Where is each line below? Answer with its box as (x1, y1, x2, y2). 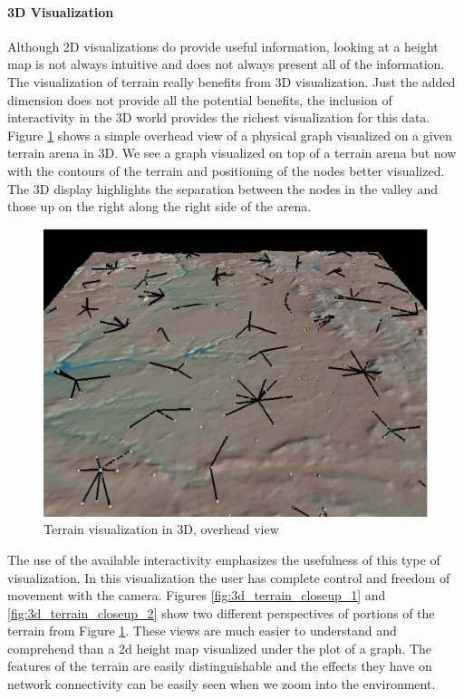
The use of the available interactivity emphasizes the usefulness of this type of (7, 549, 440, 568)
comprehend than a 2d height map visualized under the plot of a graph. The (7, 638, 432, 657)
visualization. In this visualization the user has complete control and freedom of (7, 568, 450, 587)
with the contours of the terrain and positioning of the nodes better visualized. (7, 160, 445, 180)
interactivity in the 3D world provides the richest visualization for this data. (7, 108, 430, 127)
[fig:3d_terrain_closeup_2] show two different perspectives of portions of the (7, 603, 435, 622)
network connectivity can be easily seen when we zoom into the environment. (7, 675, 436, 694)
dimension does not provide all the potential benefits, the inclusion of (7, 90, 392, 109)
